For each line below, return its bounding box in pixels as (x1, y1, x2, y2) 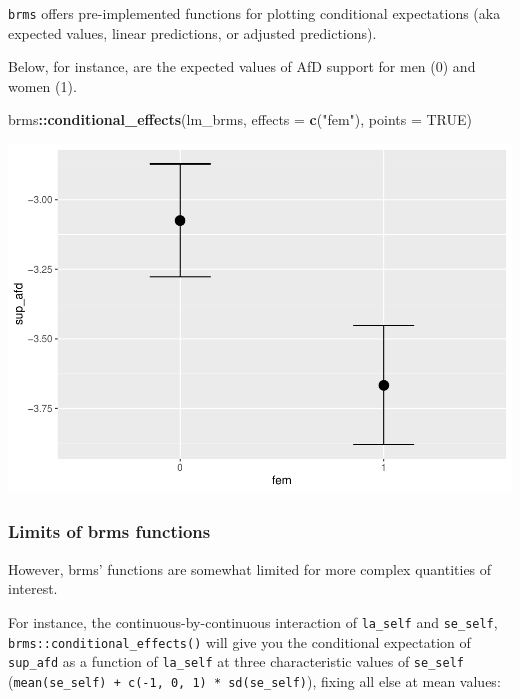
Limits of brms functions (8, 519, 211, 544)
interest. (8, 578, 58, 599)
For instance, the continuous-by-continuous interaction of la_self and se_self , (8, 611, 498, 632)
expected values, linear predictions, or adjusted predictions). (8, 22, 377, 43)
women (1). (8, 75, 77, 96)
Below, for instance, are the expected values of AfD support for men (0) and (8, 56, 476, 77)
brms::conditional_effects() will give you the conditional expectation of (8, 631, 471, 652)
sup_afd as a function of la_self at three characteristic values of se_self (8, 651, 464, 672)
